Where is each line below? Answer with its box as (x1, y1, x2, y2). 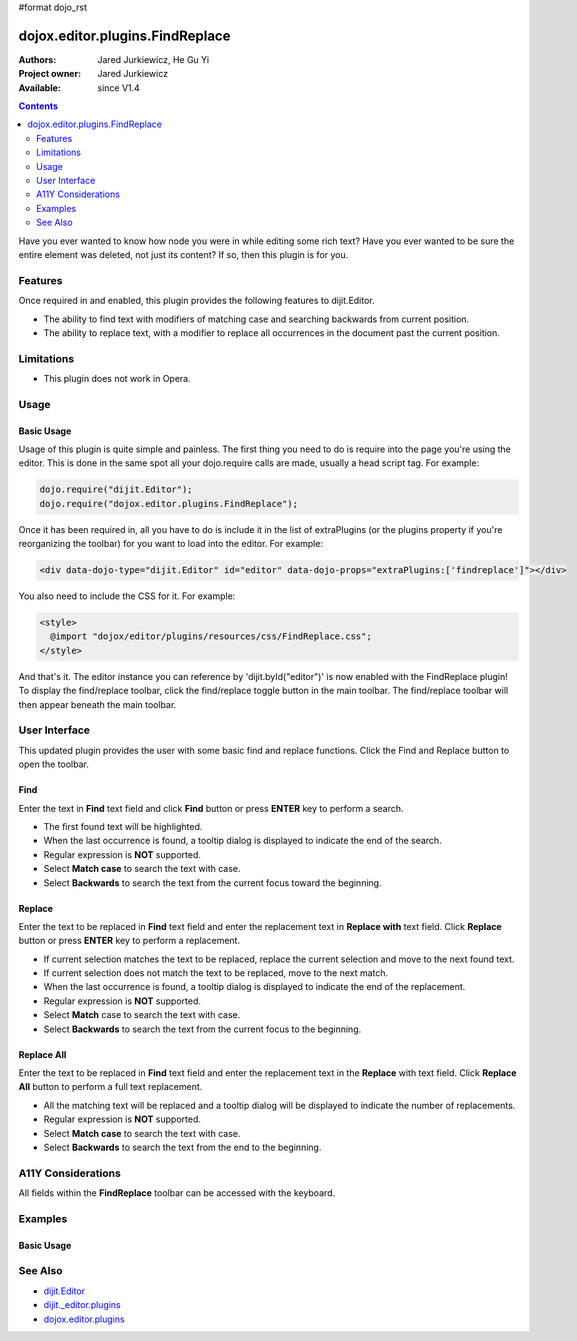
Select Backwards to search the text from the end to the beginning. (43, 1141, 322, 1153)
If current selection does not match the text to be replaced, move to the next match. (43, 967, 389, 979)
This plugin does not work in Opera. (43, 373, 192, 385)
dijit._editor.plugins (43, 1299, 122, 1311)
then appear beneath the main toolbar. (18, 698, 177, 710)
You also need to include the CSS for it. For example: (18, 590, 236, 602)
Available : (18, 81, 62, 94)
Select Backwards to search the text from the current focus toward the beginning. (43, 876, 382, 889)
